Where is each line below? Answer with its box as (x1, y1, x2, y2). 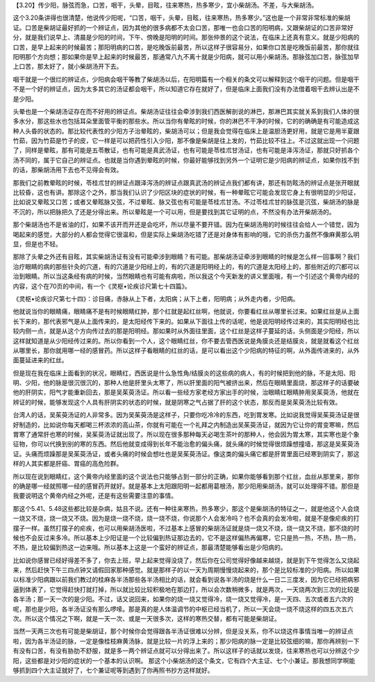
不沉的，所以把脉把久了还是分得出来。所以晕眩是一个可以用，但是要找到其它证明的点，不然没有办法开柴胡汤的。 (12, 207, 335, 216)
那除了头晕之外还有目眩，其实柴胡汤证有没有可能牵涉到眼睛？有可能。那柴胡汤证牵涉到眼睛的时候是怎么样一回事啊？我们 (12, 252, 360, 261)
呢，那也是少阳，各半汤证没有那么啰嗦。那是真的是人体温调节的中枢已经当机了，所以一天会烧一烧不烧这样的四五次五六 (12, 605, 353, 613)
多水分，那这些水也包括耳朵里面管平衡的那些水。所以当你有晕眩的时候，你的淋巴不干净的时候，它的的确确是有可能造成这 (12, 117, 360, 125)
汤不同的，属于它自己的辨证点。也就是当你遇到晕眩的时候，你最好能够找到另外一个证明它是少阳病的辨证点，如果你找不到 (12, 156, 360, 164)
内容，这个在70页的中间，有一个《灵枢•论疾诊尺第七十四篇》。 (12, 282, 191, 290)
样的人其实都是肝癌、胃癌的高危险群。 (12, 460, 123, 468)
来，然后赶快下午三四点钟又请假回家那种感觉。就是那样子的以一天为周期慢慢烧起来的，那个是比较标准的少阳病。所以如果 (12, 566, 360, 574)
